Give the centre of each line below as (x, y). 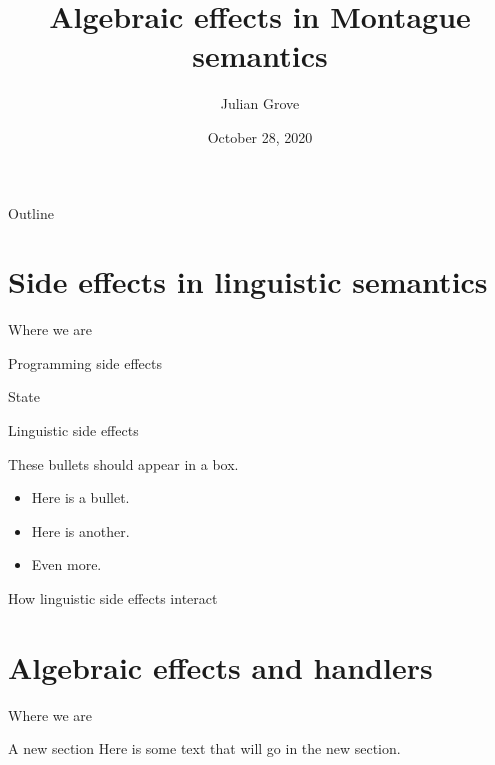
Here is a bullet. (80, 497)
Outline (31, 212)
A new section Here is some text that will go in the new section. (204, 748)
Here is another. (80, 530)
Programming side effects (85, 362)
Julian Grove (260, 103)
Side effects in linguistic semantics (248, 281)
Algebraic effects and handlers (220, 666)
